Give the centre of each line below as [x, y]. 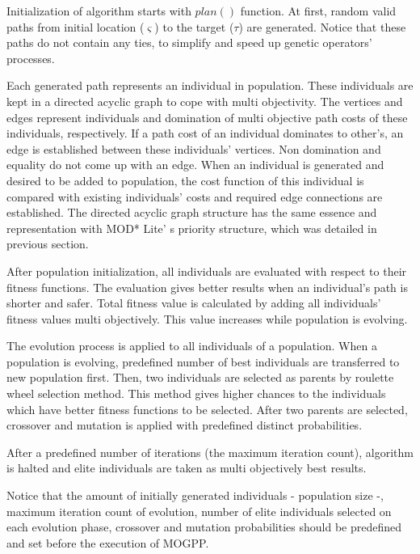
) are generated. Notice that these [322, 26]
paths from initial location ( [76, 26]
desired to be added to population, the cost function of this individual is [185, 180]
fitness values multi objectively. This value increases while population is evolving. [207, 318]
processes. [31, 58]
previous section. [48, 244]
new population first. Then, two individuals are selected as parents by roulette [200, 377]
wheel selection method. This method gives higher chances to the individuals [196, 393]
